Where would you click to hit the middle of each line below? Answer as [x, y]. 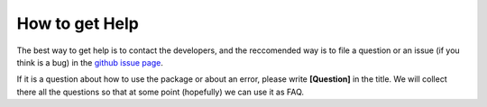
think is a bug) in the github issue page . [90, 62]
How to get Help [78, 23]
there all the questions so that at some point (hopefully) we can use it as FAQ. [161, 92]
